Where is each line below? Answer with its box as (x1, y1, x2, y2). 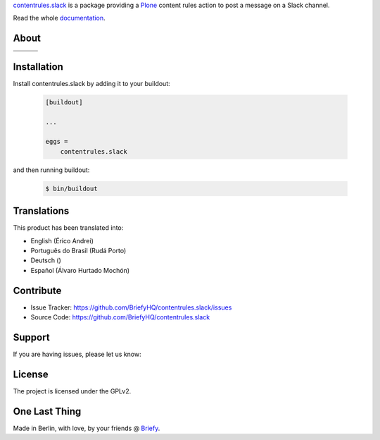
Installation (13, 61, 63, 73)
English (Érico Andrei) (30, 236, 94, 245)
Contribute (13, 284, 62, 296)
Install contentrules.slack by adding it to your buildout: (13, 79, 170, 87)
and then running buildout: (13, 166, 90, 174)
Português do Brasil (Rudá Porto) (30, 247, 127, 255)
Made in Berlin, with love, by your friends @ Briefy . (13, 424, 160, 432)
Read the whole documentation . (13, 14, 106, 23)
